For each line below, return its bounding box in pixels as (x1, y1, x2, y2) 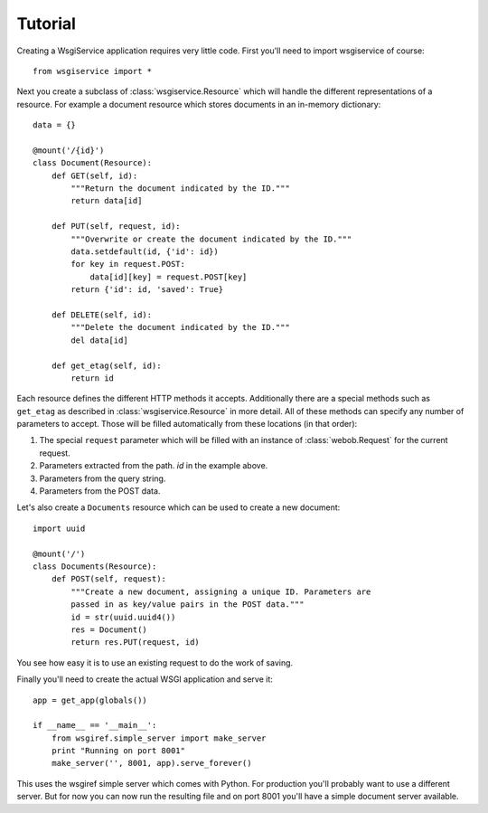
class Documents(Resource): (33, 562, 157, 572)
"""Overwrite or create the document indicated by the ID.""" (70, 233, 352, 244)
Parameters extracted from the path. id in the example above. (39, 460, 268, 471)
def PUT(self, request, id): (51, 222, 181, 232)
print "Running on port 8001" (51, 746, 185, 756)
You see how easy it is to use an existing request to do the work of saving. (16, 657, 294, 668)
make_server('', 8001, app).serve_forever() (51, 758, 252, 769)
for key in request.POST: (70, 259, 185, 269)
